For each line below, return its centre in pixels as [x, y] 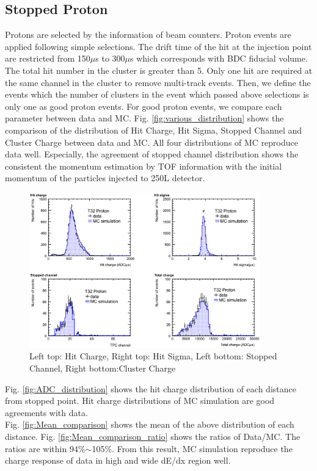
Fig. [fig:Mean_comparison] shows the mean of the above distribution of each [150, 424]
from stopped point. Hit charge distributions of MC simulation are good [140, 401]
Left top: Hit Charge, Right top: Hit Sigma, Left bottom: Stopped [153, 356]
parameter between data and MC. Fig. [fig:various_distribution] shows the [144, 118]
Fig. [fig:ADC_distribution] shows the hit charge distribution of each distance [151, 388]
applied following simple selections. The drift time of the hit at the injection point [158, 46]
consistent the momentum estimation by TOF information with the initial [144, 166]
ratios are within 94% [45, 448]
